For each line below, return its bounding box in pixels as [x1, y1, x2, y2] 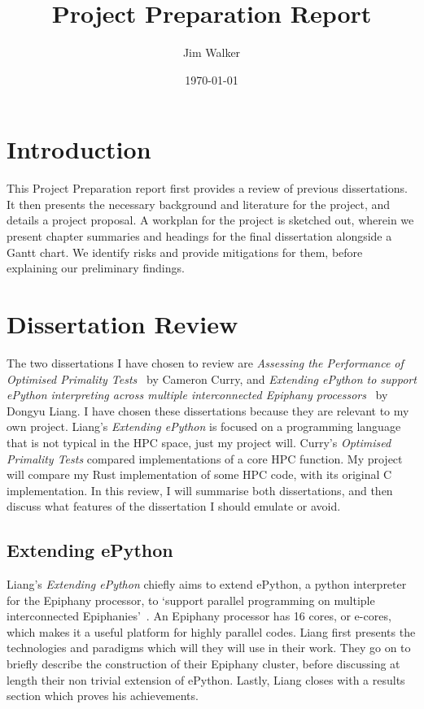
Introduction [7, 133, 151, 166]
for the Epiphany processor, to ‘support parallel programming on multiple [7, 591, 375, 608]
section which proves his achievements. [7, 687, 199, 704]
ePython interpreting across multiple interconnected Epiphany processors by [7, 386, 388, 403]
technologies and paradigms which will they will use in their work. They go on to [7, 639, 411, 656]
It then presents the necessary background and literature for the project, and [7, 195, 391, 212]
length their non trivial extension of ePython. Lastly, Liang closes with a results [7, 671, 405, 688]
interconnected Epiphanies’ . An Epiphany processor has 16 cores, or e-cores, [7, 607, 391, 624]
